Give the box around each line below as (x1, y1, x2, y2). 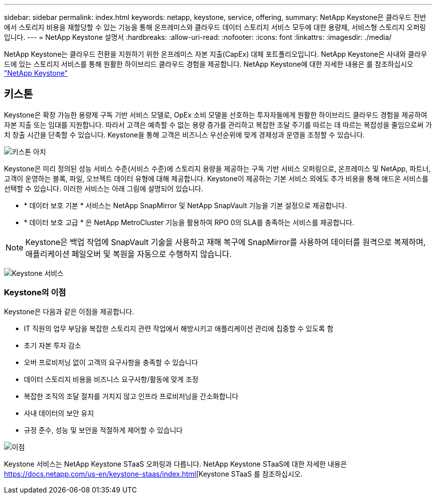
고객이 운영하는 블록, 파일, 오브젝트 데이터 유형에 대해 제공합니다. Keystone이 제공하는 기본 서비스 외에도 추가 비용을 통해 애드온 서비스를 (4, 174, 429, 183)
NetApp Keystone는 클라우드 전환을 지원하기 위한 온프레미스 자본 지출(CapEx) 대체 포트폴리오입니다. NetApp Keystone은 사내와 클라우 (4, 50, 428, 58)
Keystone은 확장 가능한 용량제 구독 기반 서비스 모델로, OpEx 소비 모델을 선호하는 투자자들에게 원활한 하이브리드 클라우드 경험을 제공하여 (4, 110, 428, 119)
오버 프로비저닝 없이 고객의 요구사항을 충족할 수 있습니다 (24, 358, 198, 367)
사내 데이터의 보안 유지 (24, 408, 94, 417)
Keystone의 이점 (4, 287, 66, 298)
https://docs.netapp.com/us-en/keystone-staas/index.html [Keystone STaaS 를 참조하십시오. (4, 469, 303, 478)
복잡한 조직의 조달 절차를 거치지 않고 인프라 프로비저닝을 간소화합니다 (24, 391, 238, 400)
